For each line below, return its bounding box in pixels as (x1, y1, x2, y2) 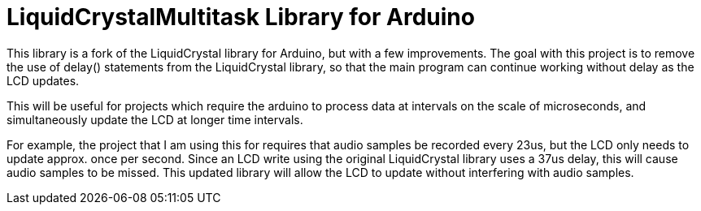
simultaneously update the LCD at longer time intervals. (7, 112, 303, 127)
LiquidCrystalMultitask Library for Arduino (7, 3, 475, 31)
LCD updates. (7, 73, 80, 88)
